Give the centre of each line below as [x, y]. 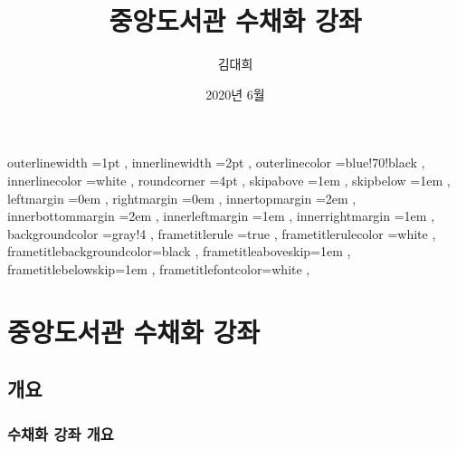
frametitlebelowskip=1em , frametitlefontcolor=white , [159, 268]
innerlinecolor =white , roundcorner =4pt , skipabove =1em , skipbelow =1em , [229, 180]
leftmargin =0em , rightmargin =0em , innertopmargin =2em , [182, 198]
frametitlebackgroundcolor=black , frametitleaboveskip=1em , [179, 251]
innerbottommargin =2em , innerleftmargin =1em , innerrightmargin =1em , [221, 216]
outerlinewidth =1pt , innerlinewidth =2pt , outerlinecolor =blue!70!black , [216, 162]
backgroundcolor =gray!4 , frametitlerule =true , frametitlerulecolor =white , [222, 233]
